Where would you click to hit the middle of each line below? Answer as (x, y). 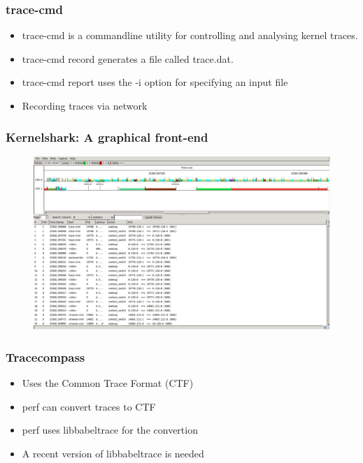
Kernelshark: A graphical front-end (107, 137)
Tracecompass (45, 357)
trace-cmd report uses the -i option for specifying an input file (155, 82)
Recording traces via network (85, 105)
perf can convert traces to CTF (89, 406)
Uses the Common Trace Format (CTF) (108, 383)
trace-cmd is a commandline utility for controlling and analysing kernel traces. (190, 35)
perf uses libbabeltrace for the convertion (110, 430)
